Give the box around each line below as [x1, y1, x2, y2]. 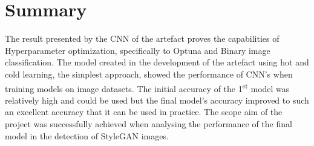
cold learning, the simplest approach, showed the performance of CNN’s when [5, 67, 293, 80]
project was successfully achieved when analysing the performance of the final [5, 117, 292, 130]
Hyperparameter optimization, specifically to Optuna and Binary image [5, 44, 270, 56]
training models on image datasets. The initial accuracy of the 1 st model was [5, 80, 290, 95]
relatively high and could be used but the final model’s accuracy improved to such [5, 93, 309, 106]
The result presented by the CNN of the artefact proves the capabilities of [5, 32, 280, 45]
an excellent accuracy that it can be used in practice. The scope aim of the [5, 105, 283, 118]
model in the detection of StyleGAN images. [5, 129, 169, 142]
